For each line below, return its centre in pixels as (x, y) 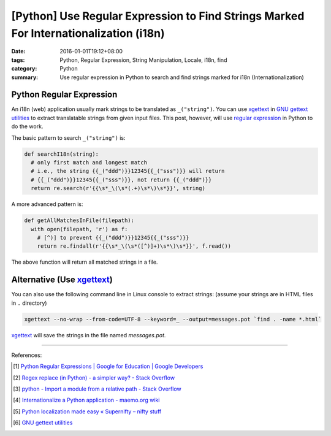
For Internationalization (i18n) (88, 33)
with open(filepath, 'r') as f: (79, 229)
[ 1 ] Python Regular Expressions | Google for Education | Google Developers (108, 366)
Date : (18, 52)
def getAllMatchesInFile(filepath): (79, 220)
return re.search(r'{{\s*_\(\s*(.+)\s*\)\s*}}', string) (118, 188)
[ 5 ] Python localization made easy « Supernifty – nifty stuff (87, 411)
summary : (25, 77)
